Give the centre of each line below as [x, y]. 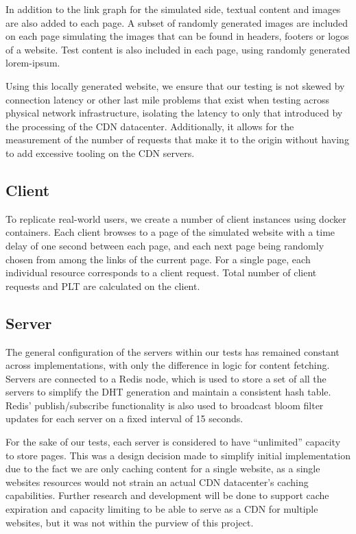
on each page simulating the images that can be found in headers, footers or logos [177, 36]
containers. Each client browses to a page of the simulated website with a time [170, 232]
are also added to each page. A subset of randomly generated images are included [177, 22]
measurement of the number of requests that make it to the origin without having [177, 139]
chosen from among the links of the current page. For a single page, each [158, 259]
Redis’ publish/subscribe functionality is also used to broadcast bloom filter [165, 405]
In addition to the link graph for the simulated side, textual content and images [173, 9]
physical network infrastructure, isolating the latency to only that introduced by [174, 113]
